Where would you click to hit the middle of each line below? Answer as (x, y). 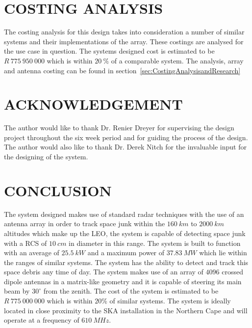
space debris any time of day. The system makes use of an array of (104, 272)
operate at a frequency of (42, 320)
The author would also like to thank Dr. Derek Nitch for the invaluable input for (125, 147)
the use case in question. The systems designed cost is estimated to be (109, 51)
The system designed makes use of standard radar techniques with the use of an (124, 214)
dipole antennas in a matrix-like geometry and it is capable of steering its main (123, 281)
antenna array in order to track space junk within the (85, 224)
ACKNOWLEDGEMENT (93, 104)
